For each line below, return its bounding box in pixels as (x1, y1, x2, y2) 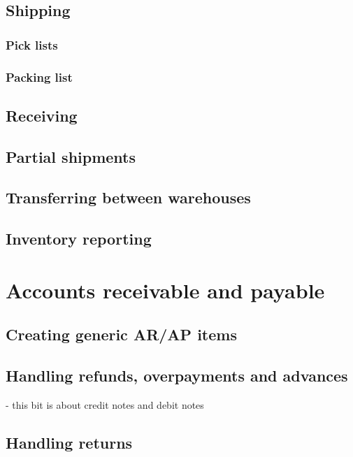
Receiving (6, 104, 78, 126)
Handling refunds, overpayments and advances (6, 365, 348, 386)
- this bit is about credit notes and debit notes (6, 397, 204, 412)
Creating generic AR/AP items (6, 324, 237, 345)
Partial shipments (6, 145, 136, 167)
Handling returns (6, 431, 133, 453)
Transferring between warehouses (6, 187, 251, 208)
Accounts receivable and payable (6, 275, 325, 304)
